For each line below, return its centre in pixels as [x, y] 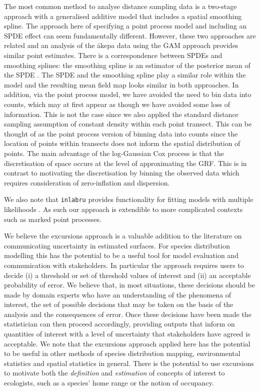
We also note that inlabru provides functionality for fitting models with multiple [129, 199]
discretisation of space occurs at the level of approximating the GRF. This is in [125, 163]
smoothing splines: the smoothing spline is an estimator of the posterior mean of [127, 65]
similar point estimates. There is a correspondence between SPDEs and [113, 55]
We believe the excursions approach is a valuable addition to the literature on [123, 236]
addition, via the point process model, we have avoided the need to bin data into [128, 94]
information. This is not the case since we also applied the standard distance [121, 114]
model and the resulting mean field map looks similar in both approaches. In [121, 84]
